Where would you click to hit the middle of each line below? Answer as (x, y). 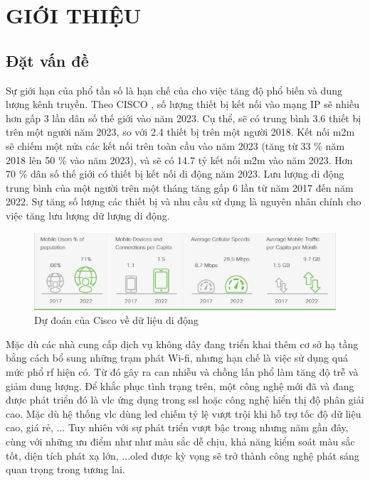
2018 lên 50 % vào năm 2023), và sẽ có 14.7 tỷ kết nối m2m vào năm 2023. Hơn (179, 160)
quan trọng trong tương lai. (65, 469)
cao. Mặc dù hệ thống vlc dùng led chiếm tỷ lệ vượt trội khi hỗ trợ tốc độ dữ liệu (184, 413)
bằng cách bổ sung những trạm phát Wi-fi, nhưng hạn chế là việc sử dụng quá (177, 358)
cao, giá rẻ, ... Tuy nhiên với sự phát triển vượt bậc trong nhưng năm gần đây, (177, 427)
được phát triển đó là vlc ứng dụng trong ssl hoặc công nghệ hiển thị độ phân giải (185, 400)
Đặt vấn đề (47, 60)
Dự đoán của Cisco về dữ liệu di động (116, 320)
